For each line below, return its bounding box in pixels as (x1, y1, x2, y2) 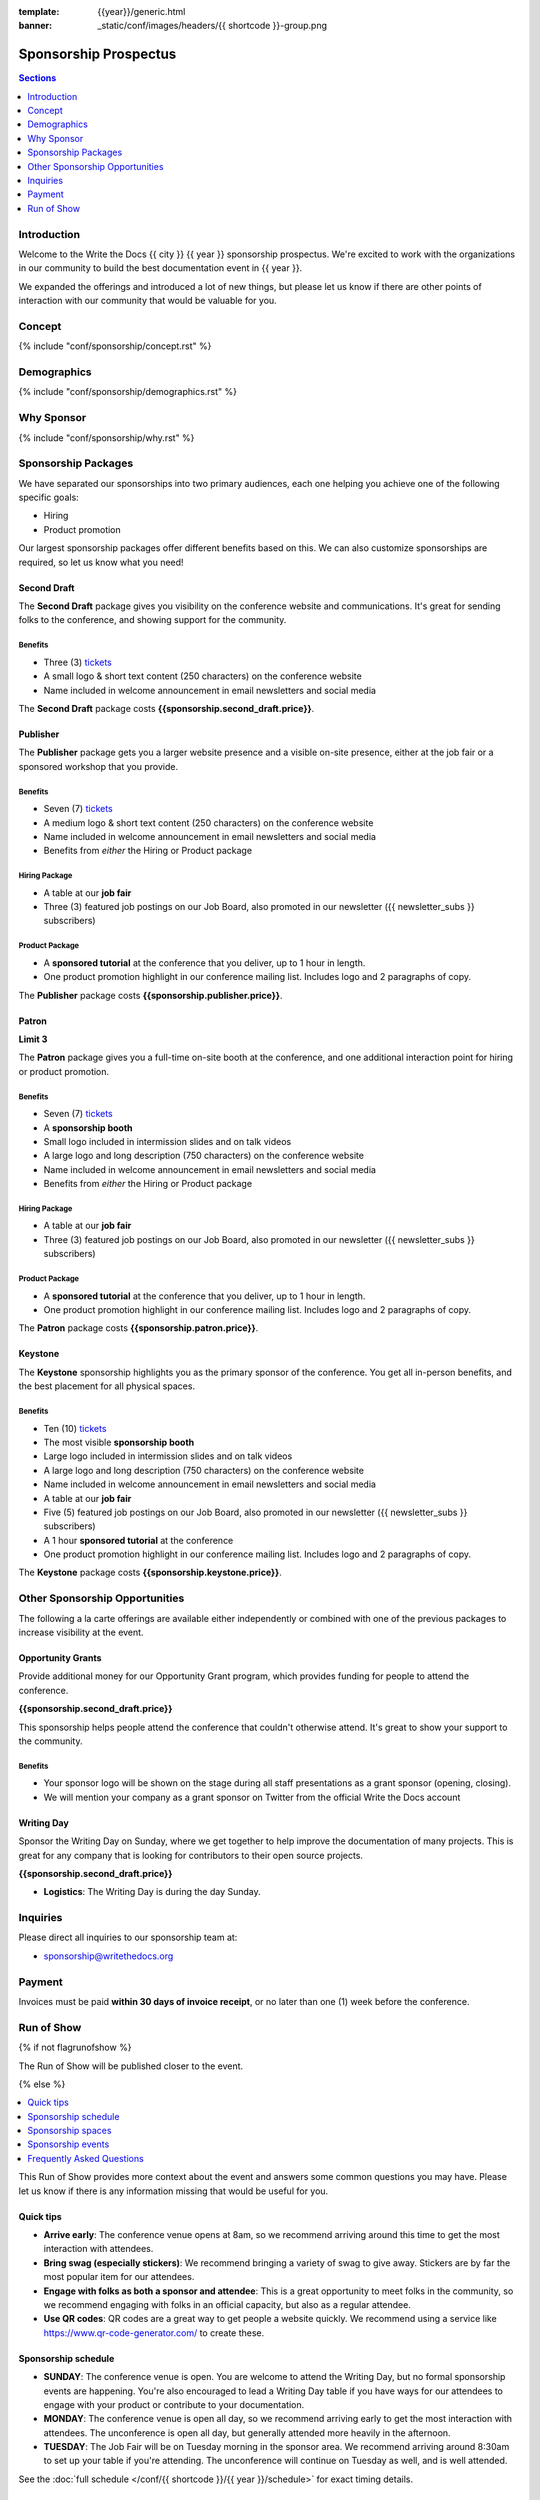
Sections (18, 72, 57, 84)
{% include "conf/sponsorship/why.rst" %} (18, 431, 195, 444)
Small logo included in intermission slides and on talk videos (43, 1135, 292, 1147)
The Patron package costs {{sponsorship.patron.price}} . (18, 1322, 259, 1334)
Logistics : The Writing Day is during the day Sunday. (43, 1886, 262, 1898)
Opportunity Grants (18, 1652, 102, 1664)
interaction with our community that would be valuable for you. (18, 295, 277, 307)
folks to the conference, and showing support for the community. (18, 614, 287, 626)
